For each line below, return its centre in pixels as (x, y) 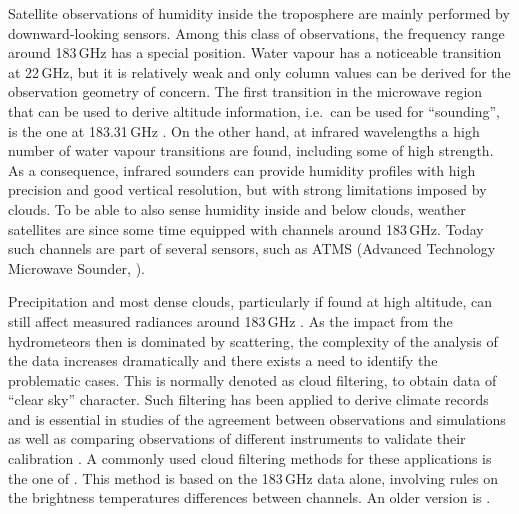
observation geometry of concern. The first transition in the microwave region (245, 91)
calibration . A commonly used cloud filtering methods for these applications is (250, 458)
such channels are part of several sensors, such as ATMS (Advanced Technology (252, 248)
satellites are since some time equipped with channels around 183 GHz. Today (246, 228)
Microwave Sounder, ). (76, 267)
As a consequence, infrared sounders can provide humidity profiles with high (242, 169)
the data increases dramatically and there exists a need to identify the (223, 360)
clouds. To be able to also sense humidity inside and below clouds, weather (237, 208)
